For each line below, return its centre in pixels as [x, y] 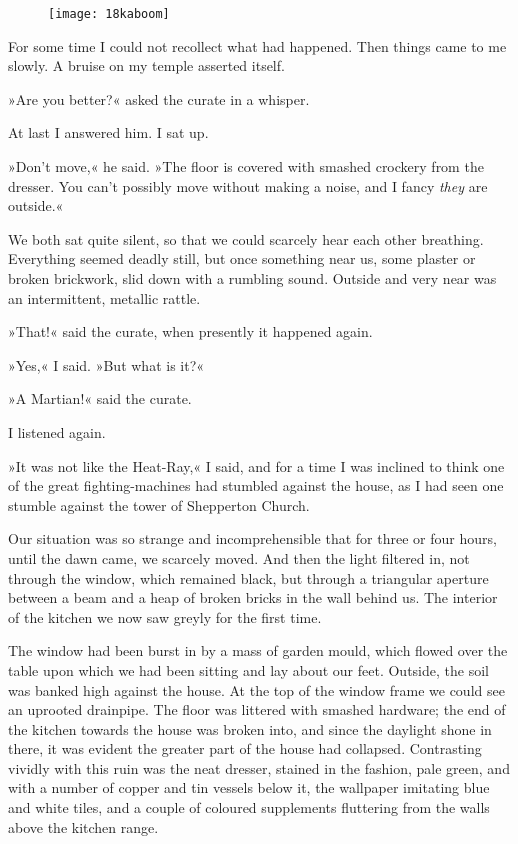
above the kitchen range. [83, 826]
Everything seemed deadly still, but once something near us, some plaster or [242, 258]
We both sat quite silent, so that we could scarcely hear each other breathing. [246, 238]
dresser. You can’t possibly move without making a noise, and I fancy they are [248, 185]
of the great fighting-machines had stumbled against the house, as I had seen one [256, 485]
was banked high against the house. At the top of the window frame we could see [256, 689]
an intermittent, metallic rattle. [104, 297]
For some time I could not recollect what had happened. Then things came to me [257, 45]
